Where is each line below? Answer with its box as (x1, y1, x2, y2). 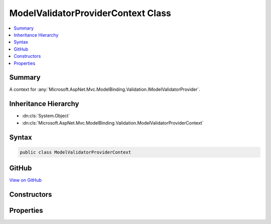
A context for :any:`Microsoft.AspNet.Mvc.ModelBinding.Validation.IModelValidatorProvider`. (9, 86, 201, 92)
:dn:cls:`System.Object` (22, 113, 70, 119)
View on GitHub (9, 177, 42, 183)
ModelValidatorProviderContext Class (9, 8, 172, 19)
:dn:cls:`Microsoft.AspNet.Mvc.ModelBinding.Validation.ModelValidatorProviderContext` (22, 120, 204, 126)
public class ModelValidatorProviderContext (20, 149, 131, 155)
